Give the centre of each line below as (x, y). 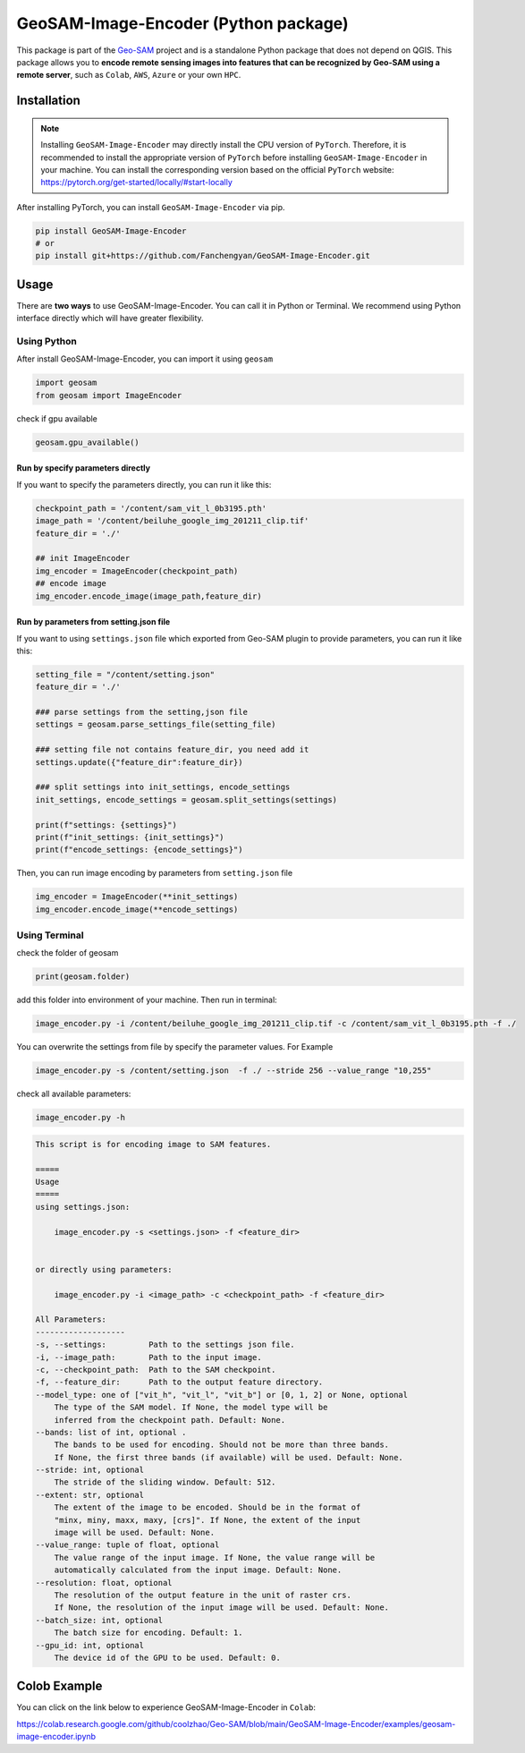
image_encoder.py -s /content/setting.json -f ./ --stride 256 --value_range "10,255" (233, 1071)
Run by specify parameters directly (84, 468)
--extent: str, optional (90, 1495)
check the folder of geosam (68, 953)
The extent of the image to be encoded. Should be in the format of (207, 1507)
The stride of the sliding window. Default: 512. (165, 1482)
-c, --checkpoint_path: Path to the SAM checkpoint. (156, 1370)
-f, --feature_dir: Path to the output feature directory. (179, 1382)
